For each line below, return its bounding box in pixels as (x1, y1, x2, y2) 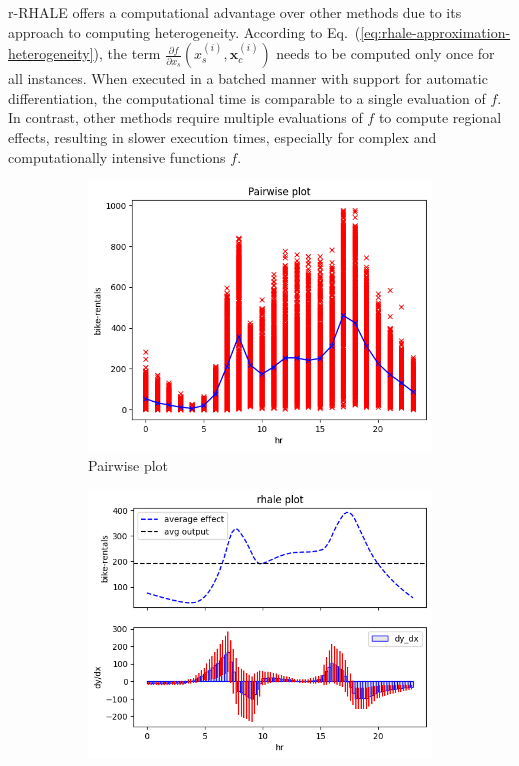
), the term (93, 43, 161, 64)
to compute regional (378, 107, 502, 128)
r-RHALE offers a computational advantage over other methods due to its (8, 2, 462, 22)
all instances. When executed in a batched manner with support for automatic (8, 68, 488, 89)
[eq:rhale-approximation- (360, 21, 511, 42)
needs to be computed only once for (276, 43, 495, 64)
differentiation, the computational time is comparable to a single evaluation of (8, 87, 486, 108)
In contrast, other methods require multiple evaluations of (8, 107, 363, 128)
